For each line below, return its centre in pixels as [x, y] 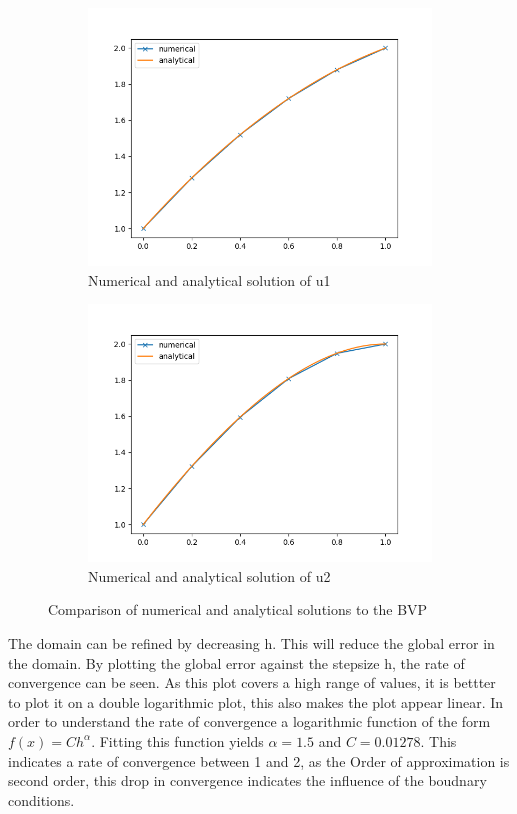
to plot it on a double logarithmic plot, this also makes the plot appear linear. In [256, 701]
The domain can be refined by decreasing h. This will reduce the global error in [251, 642]
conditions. [41, 799]
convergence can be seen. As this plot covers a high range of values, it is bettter [252, 682]
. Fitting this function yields [177, 740]
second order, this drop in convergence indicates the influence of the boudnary [247, 780]
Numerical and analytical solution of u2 [209, 575]
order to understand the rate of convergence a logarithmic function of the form [249, 721]
